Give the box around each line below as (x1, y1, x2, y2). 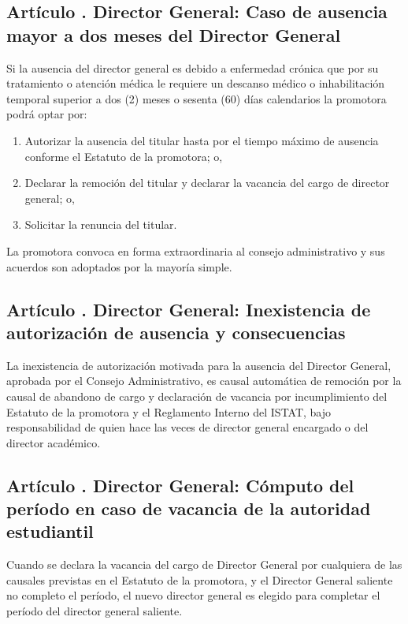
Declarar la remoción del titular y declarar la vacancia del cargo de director (24, 174, 390, 191)
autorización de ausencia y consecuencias (6, 319, 346, 344)
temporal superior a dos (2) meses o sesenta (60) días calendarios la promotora (6, 90, 387, 106)
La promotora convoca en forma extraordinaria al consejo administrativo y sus (6, 242, 385, 259)
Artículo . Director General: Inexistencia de (6, 297, 371, 321)
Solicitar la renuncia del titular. (24, 216, 177, 233)
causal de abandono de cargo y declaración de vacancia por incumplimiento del (6, 387, 388, 404)
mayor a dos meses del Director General (6, 22, 341, 47)
